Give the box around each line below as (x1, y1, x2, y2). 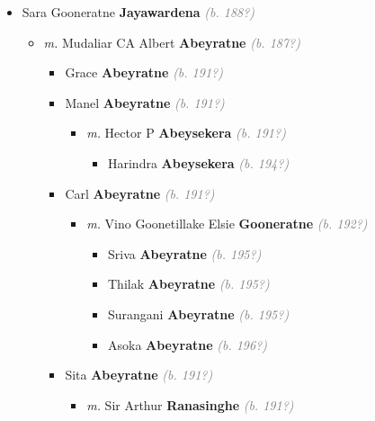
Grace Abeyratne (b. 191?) (65, 63, 223, 82)
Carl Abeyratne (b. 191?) (65, 184, 215, 202)
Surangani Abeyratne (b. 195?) (107, 304, 290, 323)
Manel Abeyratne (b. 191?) (65, 93, 225, 112)
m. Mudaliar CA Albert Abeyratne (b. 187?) (43, 32, 300, 51)
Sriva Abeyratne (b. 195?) (107, 244, 262, 263)
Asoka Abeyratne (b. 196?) (107, 335, 268, 354)
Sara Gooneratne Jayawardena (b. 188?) (22, 3, 255, 21)
